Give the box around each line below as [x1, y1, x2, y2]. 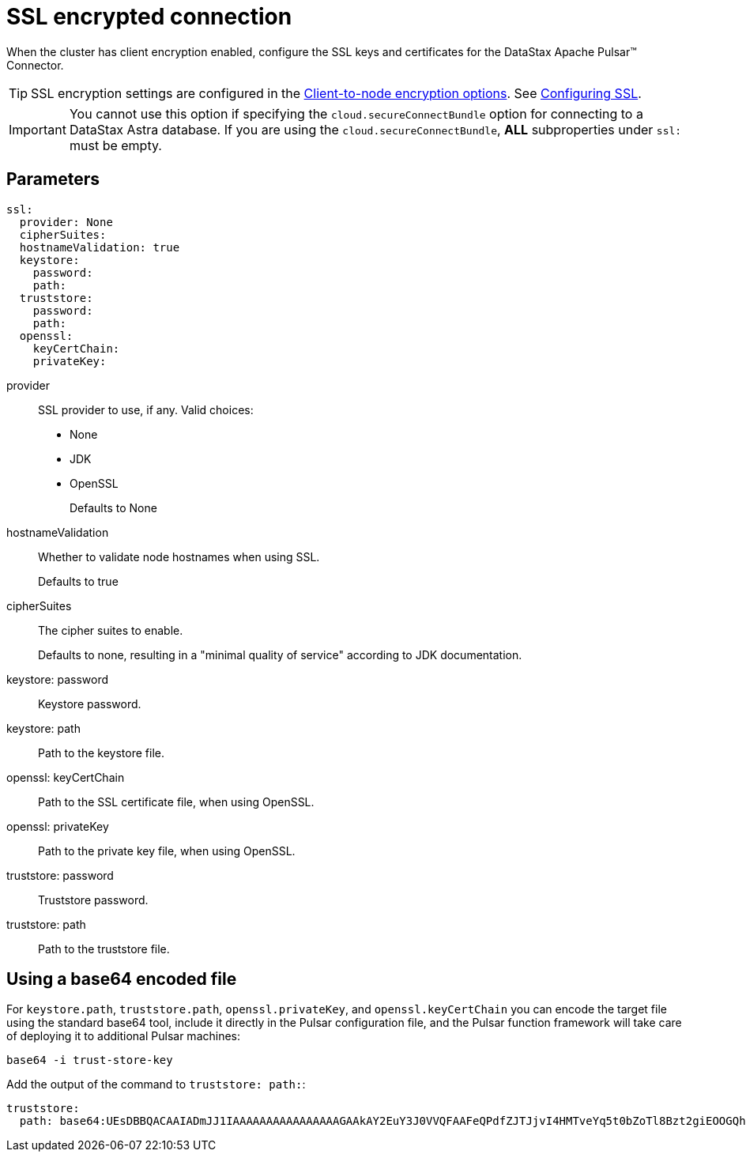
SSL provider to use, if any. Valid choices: [38, 402, 254, 417]
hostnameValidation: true [19, 240, 180, 254]
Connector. [6, 58, 64, 72]
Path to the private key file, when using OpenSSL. [38, 843, 296, 858]
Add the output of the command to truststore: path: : [6, 1077, 306, 1092]
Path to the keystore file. [38, 745, 164, 760]
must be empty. [69, 137, 162, 153]
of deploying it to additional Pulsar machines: [6, 1029, 241, 1043]
